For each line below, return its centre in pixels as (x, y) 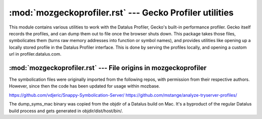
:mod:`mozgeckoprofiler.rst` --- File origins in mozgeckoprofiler (108, 68)
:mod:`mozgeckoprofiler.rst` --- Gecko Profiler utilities (121, 13)
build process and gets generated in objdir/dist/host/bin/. (66, 111)
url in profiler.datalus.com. (35, 54)
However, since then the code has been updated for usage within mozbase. (84, 86)
